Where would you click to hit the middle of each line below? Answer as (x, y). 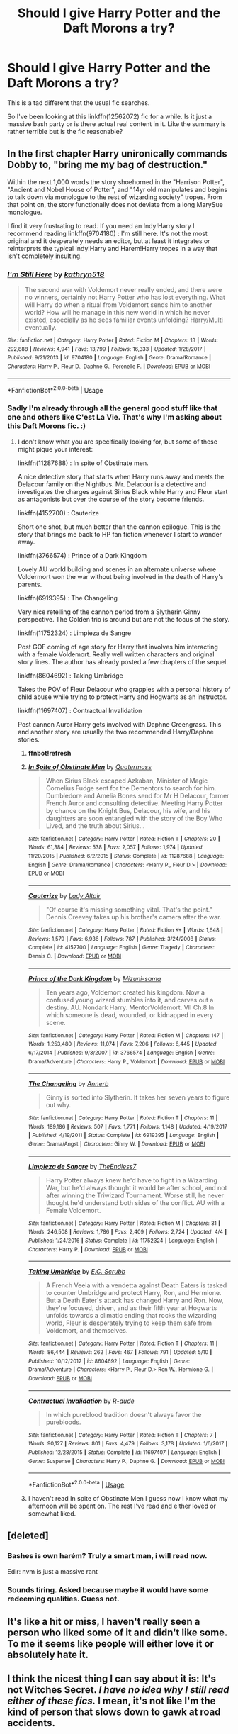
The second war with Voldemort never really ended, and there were (123, 290)
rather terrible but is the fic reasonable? (65, 131)
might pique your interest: (55, 449)
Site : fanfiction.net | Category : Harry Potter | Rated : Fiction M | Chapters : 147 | (126, 1035)
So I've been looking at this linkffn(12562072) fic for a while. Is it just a (110, 116)
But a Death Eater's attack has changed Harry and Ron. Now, (135, 1300)
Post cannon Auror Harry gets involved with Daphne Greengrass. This (119, 724)
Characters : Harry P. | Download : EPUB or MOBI (88, 1249)
